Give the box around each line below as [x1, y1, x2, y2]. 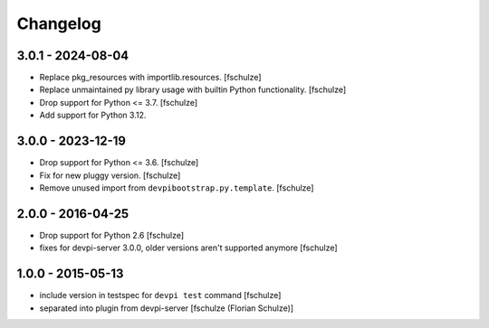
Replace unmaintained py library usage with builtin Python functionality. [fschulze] [39, 84, 347, 95]
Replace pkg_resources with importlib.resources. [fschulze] [39, 72, 262, 83]
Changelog [16, 14, 101, 33]
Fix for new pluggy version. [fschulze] [39, 170, 181, 181]
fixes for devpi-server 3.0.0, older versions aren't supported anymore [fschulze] [39, 242, 339, 253]
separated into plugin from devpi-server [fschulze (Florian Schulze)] [39, 303, 294, 314]
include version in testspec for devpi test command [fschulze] [39, 290, 282, 301]
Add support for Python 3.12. [39, 109, 147, 121]
